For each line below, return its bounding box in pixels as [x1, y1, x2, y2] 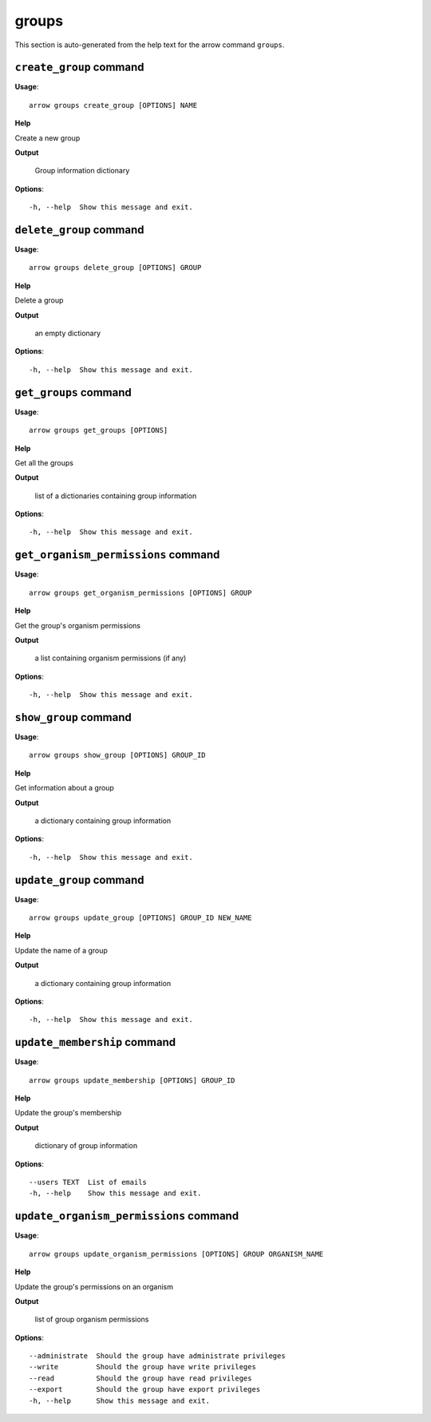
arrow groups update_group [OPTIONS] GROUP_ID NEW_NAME [29, 913, 252, 922]
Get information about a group [14, 783, 115, 793]
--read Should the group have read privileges [29, 1373, 252, 1383]
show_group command [14, 711, 132, 724]
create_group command [14, 61, 144, 74]
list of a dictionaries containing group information [34, 491, 197, 501]
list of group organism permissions [34, 1314, 149, 1325]
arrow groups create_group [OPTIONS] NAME [29, 101, 198, 109]
